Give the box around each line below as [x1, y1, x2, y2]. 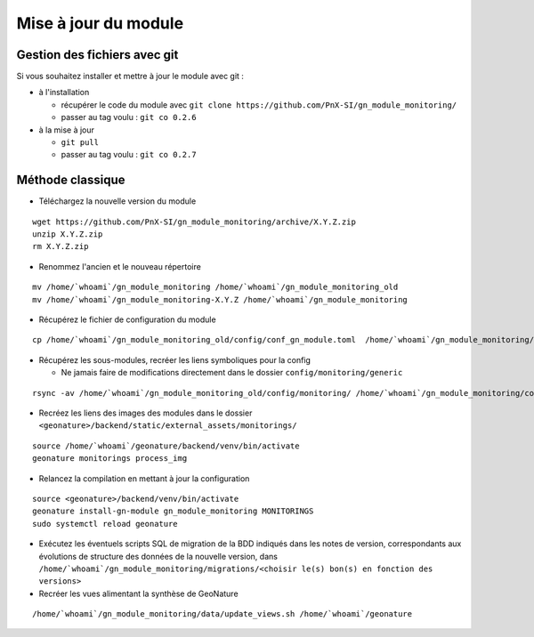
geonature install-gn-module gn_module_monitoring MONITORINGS [32, 506, 314, 516]
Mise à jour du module [16, 13, 184, 33]
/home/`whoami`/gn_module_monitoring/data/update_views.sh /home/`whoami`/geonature [32, 609, 413, 619]
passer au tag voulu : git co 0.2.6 [61, 112, 197, 123]
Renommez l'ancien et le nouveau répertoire [38, 261, 202, 271]
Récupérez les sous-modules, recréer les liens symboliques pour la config [38, 354, 311, 365]
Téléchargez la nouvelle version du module [38, 196, 197, 206]
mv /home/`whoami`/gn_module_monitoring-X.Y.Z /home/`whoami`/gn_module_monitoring [32, 294, 409, 304]
